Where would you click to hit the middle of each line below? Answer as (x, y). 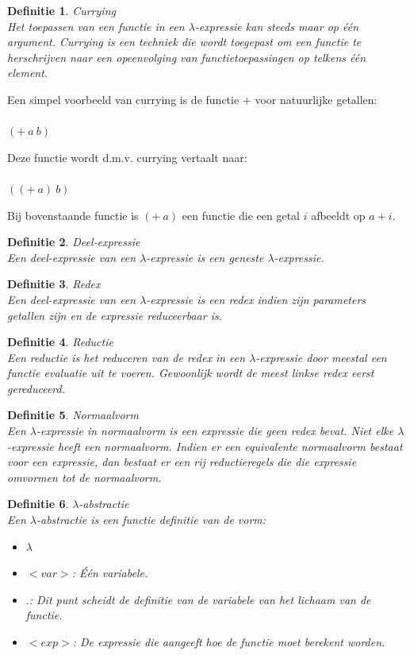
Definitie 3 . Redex (54, 284)
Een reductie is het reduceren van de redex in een (126, 357)
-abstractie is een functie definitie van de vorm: (151, 520)
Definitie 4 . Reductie (60, 342)
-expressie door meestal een (321, 357)
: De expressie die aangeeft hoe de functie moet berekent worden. (229, 642)
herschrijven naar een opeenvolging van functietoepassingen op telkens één (187, 57)
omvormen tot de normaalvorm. (84, 477)
